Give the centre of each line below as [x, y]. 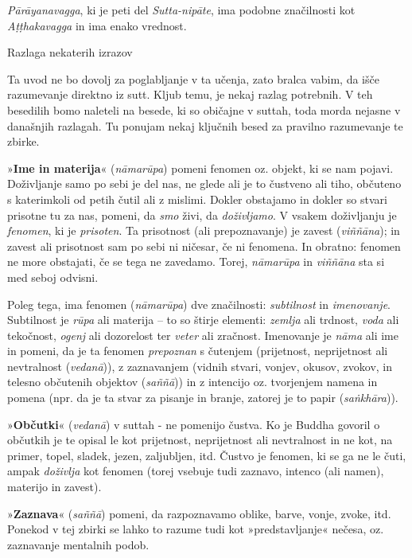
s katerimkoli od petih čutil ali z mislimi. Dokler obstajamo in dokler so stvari [197, 199]
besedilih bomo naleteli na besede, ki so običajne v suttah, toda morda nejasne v [204, 109]
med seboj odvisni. [53, 277]
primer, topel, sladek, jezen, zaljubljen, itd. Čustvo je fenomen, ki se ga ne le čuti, [207, 455]
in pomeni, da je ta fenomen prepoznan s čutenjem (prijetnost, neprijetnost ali [198, 351]
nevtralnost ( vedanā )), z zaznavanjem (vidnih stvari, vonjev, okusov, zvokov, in [200, 366]
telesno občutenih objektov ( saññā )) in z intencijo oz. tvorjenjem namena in [192, 382]
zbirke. [23, 141]
